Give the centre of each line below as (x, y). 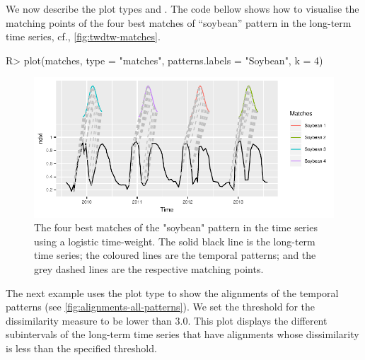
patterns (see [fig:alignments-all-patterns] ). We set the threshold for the (160, 307)
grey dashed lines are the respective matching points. (149, 269)
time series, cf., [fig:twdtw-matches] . (83, 36)
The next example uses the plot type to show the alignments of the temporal (172, 292)
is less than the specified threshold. (81, 348)
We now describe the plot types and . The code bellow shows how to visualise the (182, 8)
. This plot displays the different (257, 320)
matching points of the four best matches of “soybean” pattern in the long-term (179, 22)
